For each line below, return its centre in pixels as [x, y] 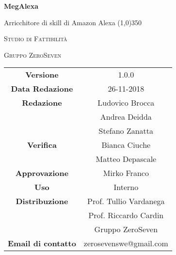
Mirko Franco [126, 173]
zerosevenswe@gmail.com [126, 243]
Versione [42, 75]
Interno [126, 187]
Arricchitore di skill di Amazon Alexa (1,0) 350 [73, 22]
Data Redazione [42, 89]
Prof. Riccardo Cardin [126, 215]
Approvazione [42, 173]
